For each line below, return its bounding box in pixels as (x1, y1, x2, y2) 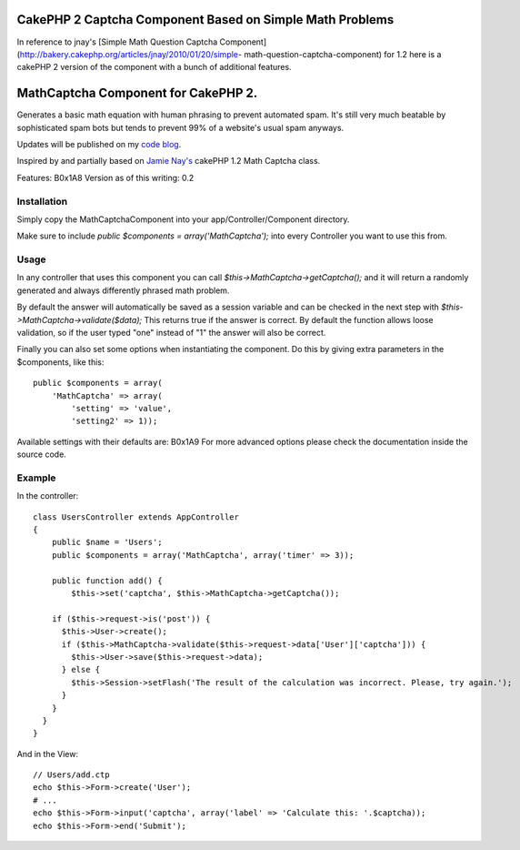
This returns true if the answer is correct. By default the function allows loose (144, 314, 434, 325)
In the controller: (16, 491, 79, 501)
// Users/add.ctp (33, 770, 110, 780)
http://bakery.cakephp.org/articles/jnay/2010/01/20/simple (19, 48, 239, 59)
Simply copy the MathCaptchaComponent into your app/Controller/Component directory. (16, 214, 350, 225)
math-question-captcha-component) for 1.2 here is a (244, 48, 442, 59)
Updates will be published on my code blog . (16, 138, 182, 149)
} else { (61, 664, 101, 675)
